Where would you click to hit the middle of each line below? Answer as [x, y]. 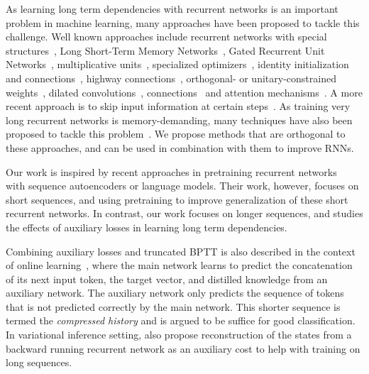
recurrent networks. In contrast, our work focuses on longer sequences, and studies [184, 213]
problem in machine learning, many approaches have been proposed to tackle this [183, 22]
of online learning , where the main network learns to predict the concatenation [179, 265]
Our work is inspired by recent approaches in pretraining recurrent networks [171, 171]
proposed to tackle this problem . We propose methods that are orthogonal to [176, 134]
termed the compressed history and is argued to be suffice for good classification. [181, 320]
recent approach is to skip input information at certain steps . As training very [178, 106]
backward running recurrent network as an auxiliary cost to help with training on [183, 348]
